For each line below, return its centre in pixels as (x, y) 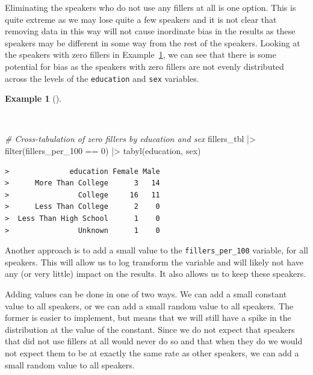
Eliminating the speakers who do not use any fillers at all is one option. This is (150, 7)
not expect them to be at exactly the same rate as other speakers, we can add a (152, 352)
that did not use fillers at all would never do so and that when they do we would (154, 341)
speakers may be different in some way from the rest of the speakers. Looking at (153, 42)
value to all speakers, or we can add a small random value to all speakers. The (149, 305)
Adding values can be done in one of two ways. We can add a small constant (146, 294)
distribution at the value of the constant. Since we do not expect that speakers (150, 329)
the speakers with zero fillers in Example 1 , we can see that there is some (141, 54)
